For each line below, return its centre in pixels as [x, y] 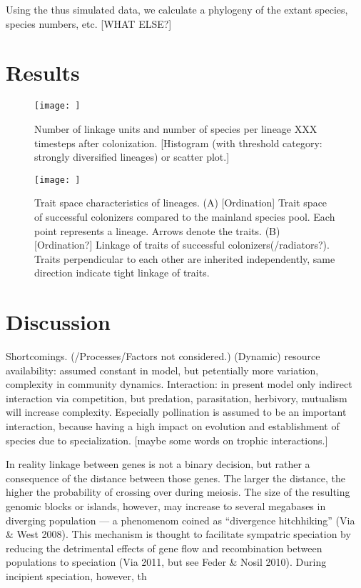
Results [43, 73]
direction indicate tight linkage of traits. [122, 273]
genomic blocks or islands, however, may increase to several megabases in [166, 506]
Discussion [58, 322]
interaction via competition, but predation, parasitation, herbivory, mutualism [177, 398]
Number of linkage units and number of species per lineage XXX [176, 128]
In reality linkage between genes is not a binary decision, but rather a [158, 464]
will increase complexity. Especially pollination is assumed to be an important [176, 412]
